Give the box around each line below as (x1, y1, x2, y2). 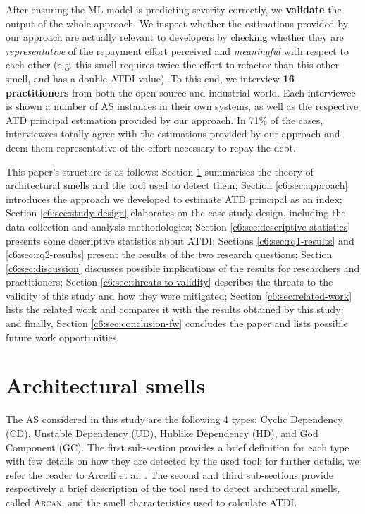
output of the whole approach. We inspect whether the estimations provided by (6, 16, 349, 30)
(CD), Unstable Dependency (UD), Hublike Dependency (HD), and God (6, 425, 318, 440)
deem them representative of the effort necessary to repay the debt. (6, 140, 296, 154)
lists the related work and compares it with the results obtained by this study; (6, 302, 344, 317)
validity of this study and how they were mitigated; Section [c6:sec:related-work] (6, 288, 352, 302)
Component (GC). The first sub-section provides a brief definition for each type (6, 439, 349, 454)
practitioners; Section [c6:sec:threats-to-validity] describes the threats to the (6, 274, 333, 289)
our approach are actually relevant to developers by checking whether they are (6, 30, 344, 44)
